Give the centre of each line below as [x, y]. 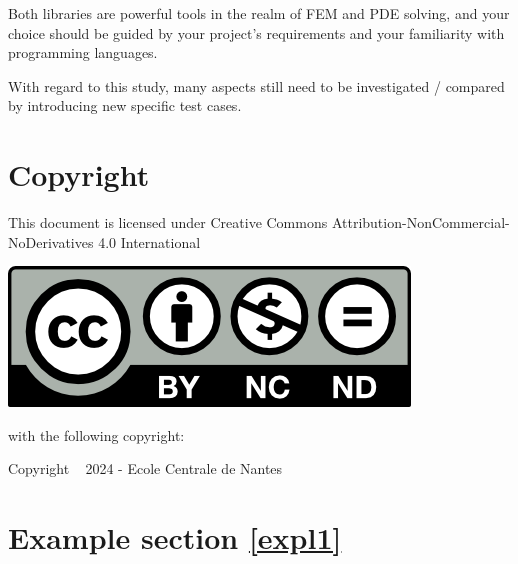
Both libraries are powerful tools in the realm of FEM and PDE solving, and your [259, 13]
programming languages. [83, 52]
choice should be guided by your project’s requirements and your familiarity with [256, 32]
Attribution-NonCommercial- [420, 222]
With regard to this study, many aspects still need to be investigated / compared [256, 85]
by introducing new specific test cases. [125, 105]
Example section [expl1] [175, 537]
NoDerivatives [51, 241]
